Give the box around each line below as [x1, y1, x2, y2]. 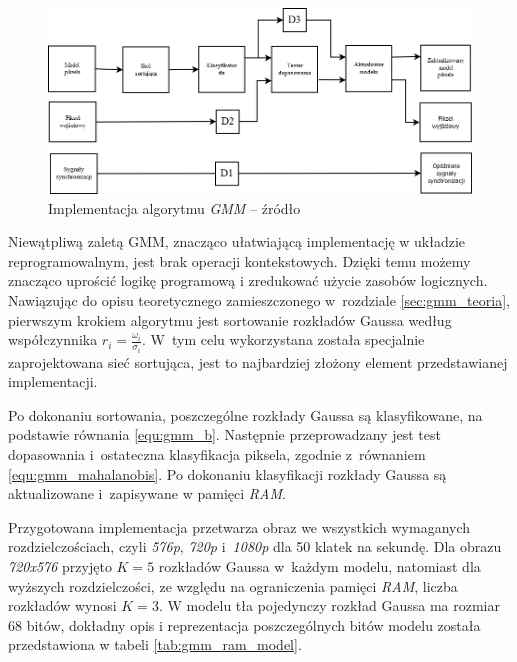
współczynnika [8, 329, 98, 350]
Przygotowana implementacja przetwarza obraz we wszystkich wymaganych [8, 516, 471, 537]
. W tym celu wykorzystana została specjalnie [142, 329, 425, 350]
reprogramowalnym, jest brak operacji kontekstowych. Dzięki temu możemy [8, 250, 471, 271]
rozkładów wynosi [8, 595, 117, 616]
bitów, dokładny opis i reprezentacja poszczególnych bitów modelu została [26, 614, 481, 635]
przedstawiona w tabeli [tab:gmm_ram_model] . [8, 634, 302, 655]
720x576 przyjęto [8, 555, 112, 576]
